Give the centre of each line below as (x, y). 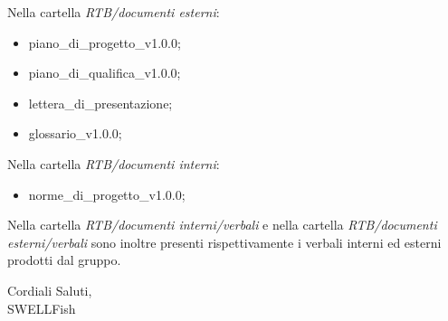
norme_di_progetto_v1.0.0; (107, 194)
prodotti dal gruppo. (64, 260)
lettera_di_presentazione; (100, 103)
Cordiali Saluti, (50, 290)
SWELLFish (42, 308)
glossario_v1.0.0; (75, 133)
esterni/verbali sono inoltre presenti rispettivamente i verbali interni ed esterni (224, 242)
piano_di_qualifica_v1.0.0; (105, 73)
